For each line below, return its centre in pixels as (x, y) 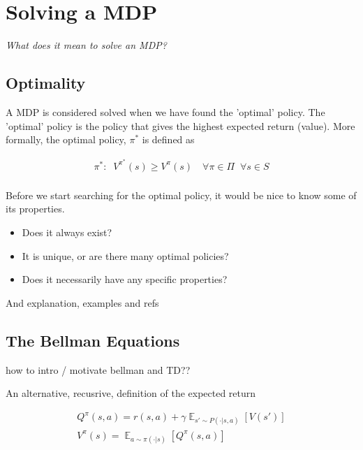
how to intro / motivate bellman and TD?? (98, 369)
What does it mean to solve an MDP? (86, 45)
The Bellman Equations (93, 340)
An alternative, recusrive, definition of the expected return (131, 393)
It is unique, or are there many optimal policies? (125, 255)
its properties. (35, 209)
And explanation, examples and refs (82, 302)
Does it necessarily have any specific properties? (125, 279)
